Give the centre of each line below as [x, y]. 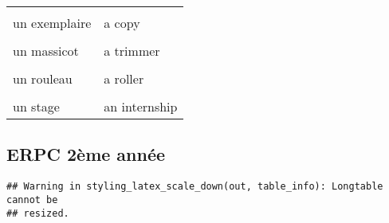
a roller [124, 78]
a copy [122, 23]
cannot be [32, 200]
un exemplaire [52, 23]
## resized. [38, 213]
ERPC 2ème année [86, 154]
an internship [141, 106]
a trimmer [132, 51]
